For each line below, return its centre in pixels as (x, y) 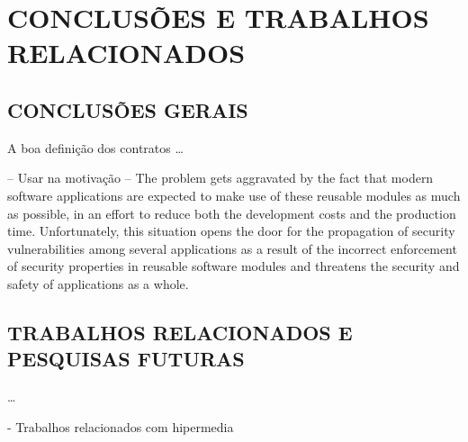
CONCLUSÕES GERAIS (128, 109)
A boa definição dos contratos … (95, 147)
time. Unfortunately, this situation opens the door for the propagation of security (231, 231)
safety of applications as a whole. (98, 283)
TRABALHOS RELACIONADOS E (180, 332)
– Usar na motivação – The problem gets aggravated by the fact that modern (220, 178)
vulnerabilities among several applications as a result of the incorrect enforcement (232, 248)
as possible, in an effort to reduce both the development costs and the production (232, 213)
